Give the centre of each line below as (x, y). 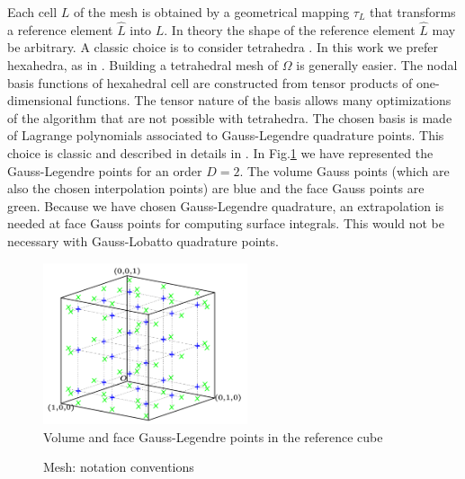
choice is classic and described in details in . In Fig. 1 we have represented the (220, 152)
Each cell (32, 12)
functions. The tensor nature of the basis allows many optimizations (264, 100)
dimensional (40, 100)
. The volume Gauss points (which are (344, 170)
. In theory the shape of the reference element (290, 29)
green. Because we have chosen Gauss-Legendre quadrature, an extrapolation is (226, 205)
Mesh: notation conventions (119, 467)
